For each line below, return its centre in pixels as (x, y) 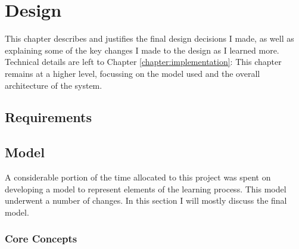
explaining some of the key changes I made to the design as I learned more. (142, 50)
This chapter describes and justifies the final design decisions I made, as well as (149, 38)
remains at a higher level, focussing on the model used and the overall (133, 73)
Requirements (48, 117)
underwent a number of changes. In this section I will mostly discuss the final (146, 200)
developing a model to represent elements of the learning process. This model (146, 189)
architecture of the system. (54, 85)
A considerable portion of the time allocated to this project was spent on (138, 177)
